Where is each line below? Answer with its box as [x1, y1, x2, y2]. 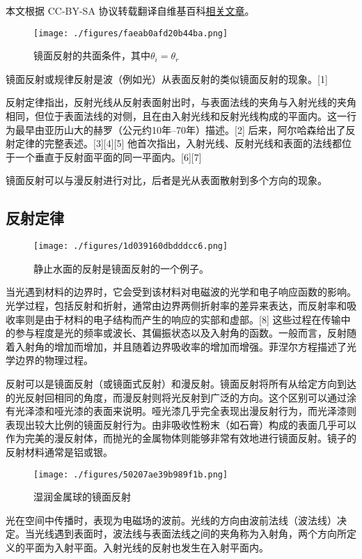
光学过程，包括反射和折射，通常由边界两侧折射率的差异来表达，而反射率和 [6, 298, 347, 313]
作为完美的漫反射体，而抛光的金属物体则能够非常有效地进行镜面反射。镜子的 [6, 431, 356, 445]
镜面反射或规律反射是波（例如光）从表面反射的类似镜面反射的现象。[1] [6, 71, 328, 86]
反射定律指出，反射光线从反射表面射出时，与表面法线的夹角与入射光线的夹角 [6, 95, 356, 109]
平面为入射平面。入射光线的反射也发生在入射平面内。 [24, 540, 269, 555]
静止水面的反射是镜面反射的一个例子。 [33, 261, 209, 275]
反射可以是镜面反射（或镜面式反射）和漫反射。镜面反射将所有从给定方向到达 [6, 376, 356, 391]
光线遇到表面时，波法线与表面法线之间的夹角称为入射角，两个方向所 [34, 526, 347, 541]
